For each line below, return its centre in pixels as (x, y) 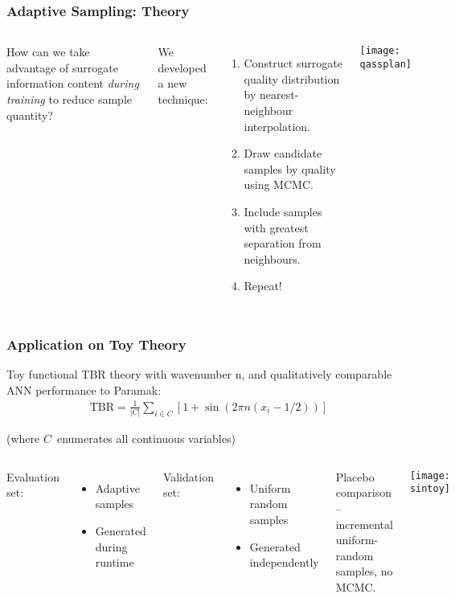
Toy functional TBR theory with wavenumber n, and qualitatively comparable (199, 374)
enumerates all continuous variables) (146, 438)
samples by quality (290, 168)
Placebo (355, 476)
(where (23, 438)
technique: (183, 99)
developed (182, 67)
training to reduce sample (69, 99)
